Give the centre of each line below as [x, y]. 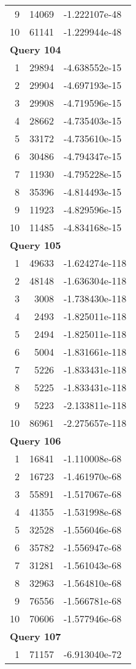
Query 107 [36, 636]
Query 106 [36, 441]
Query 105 [36, 245]
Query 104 [36, 49]
